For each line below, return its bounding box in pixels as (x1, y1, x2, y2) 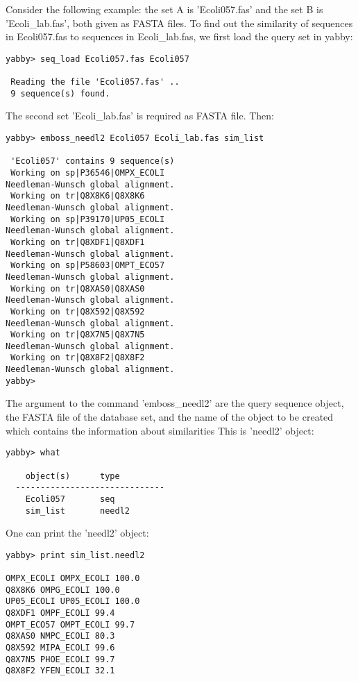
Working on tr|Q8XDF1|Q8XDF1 (10, 237, 145, 247)
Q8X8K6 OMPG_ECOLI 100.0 (6, 585, 120, 595)
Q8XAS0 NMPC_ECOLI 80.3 (6, 631, 115, 641)
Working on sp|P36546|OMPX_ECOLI (10, 167, 165, 178)
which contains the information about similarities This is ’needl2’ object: (6, 423, 314, 437)
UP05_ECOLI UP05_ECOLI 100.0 (6, 596, 140, 607)
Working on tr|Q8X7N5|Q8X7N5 (10, 330, 145, 340)
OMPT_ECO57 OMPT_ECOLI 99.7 (6, 619, 135, 630)
